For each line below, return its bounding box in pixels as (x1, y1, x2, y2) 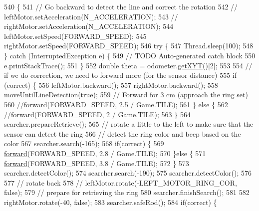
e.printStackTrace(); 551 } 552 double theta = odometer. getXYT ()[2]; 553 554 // (4, 60, 253, 70)
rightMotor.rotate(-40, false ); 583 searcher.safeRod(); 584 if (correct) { (4, 197, 217, 207)
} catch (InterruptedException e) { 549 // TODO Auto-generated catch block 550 (4, 50, 256, 60)
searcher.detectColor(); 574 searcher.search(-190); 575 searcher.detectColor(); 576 (4, 168, 252, 178)
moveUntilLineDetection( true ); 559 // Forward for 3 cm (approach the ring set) (4, 89, 248, 100)
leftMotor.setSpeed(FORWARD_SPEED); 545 (4, 30, 147, 41)
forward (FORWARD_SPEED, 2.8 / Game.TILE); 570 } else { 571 (4, 148, 206, 158)
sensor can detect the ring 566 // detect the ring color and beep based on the (4, 128, 241, 139)
